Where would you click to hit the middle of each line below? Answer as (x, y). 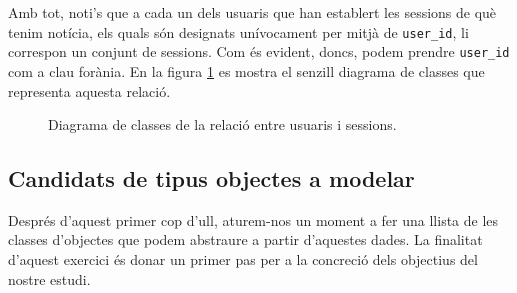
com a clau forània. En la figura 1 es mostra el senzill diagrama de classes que (246, 70)
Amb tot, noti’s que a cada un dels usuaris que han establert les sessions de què (252, 12)
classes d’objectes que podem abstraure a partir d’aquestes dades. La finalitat (245, 239)
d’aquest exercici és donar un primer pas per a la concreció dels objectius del (243, 259)
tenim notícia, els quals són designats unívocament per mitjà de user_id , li (238, 31)
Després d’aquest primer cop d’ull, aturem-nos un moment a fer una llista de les (253, 219)
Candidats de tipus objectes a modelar (211, 178)
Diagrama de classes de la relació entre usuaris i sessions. (222, 124)
